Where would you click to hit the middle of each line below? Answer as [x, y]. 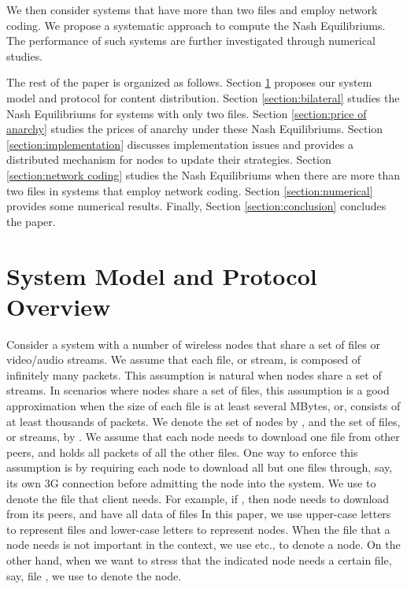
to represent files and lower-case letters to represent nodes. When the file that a [198, 529]
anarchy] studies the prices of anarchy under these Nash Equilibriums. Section [195, 129]
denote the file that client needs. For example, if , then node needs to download [198, 498]
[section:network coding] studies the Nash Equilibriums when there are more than [203, 174]
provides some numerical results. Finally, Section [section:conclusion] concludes [196, 206]
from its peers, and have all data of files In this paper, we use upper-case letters [199, 514]
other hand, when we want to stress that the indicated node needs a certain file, [199, 559]
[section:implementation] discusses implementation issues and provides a [180, 144]
